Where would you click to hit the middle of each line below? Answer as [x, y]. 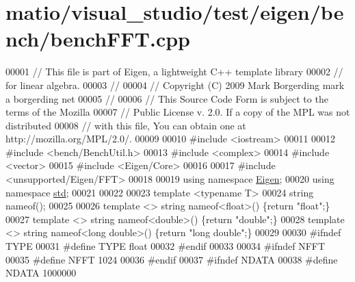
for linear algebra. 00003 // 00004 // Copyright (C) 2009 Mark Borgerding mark [175, 85]
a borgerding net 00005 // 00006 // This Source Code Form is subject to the [167, 98]
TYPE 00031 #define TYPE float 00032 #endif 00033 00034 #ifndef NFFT [166, 246]
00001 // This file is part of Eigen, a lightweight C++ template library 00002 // [174, 72]
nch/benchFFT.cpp [98, 39]
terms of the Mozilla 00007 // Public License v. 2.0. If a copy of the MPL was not [178, 112]
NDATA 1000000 [41, 273]
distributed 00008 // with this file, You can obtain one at [126, 125]
